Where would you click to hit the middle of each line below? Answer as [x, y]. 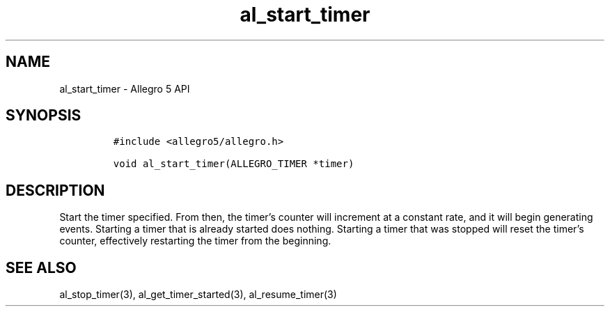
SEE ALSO [41, 267]
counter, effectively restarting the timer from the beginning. [195, 241]
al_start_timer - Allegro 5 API [125, 88]
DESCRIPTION [55, 190]
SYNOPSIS [44, 116]
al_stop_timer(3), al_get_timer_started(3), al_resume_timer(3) [198, 295]
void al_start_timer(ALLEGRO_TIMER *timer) [234, 164]
